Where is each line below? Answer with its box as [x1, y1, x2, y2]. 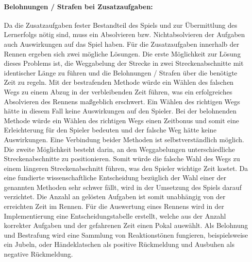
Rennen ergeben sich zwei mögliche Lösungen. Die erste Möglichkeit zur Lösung [4, 48, 241, 58]
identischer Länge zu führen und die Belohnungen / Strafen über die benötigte [4, 67, 237, 77]
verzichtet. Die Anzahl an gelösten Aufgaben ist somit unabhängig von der [4, 191, 226, 202]
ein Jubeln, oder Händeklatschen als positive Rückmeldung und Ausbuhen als [4, 239, 235, 249]
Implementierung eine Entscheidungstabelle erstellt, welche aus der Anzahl [4, 210, 226, 221]
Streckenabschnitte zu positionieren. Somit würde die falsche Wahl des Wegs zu [4, 153, 240, 164]
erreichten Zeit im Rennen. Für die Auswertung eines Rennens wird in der [4, 201, 224, 211]
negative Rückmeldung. [4, 249, 73, 259]
